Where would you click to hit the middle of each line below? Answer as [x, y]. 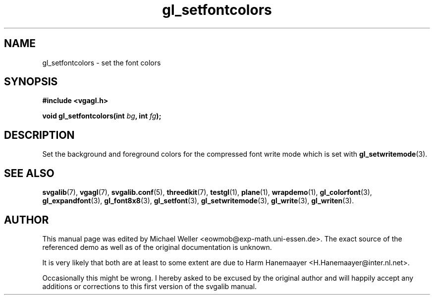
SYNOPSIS [31, 82]
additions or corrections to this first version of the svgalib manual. [150, 286]
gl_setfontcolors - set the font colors [102, 62]
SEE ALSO [29, 173]
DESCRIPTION [39, 135]
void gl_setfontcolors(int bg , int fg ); [102, 116]
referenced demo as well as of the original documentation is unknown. [157, 247]
